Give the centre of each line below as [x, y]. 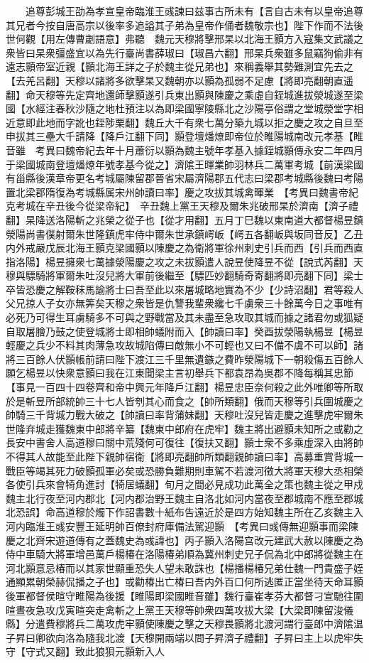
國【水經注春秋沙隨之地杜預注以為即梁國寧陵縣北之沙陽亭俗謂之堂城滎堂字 [180, 108]
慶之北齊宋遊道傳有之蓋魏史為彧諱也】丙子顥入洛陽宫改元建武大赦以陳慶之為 [184, 540]
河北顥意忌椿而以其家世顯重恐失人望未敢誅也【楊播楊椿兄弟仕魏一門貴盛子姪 [184, 567]
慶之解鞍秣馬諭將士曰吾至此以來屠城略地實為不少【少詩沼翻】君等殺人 [199, 289]
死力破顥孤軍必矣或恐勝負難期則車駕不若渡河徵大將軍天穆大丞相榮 [209, 470]
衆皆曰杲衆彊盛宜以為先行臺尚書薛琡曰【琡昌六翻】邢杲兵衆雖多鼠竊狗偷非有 [184, 52]
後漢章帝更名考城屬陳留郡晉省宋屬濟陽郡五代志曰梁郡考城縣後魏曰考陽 [199, 178]
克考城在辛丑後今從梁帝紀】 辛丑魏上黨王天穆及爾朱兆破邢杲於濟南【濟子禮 [182, 206]
